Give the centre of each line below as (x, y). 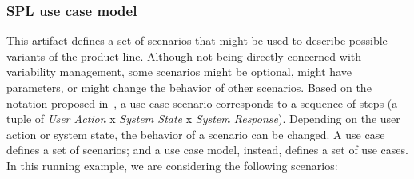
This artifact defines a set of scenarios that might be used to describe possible (197, 40)
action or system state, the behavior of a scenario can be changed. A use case (196, 134)
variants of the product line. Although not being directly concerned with (184, 56)
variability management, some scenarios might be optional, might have (179, 72)
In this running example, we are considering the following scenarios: (172, 165)
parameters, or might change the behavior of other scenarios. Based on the (189, 87)
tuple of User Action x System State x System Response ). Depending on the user (203, 119)
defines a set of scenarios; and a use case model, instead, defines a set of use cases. (207, 150)
